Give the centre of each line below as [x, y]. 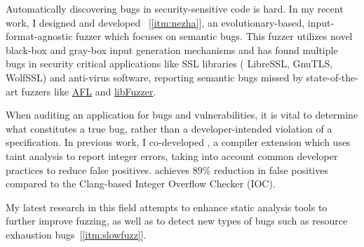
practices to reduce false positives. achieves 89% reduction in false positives [167, 169]
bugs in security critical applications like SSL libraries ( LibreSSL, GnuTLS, [169, 64]
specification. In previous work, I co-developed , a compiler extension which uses [178, 142]
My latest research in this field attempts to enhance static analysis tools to [167, 207]
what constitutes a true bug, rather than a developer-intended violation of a [169, 128]
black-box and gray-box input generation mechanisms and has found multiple [172, 49]
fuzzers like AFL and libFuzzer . [89, 91]
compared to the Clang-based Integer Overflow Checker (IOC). [141, 183]
